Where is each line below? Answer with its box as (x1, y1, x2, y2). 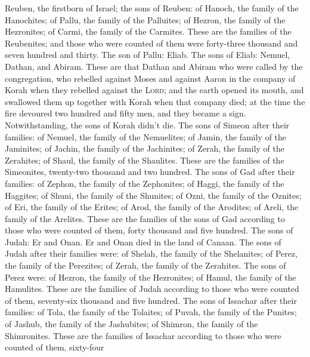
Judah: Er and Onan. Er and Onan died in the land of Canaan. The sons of (5, 235, 281, 248)
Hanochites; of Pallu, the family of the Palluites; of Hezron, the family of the (5, 13, 286, 26)
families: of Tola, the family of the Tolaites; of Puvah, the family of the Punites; (5, 306, 297, 318)
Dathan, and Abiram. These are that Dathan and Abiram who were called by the (5, 60, 303, 72)
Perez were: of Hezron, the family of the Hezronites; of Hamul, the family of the (5, 270, 296, 283)
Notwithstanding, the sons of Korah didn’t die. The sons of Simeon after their (5, 118, 290, 131)
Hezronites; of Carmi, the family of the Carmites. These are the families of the (5, 25, 292, 38)
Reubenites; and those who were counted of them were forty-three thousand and (5, 36, 298, 49)
